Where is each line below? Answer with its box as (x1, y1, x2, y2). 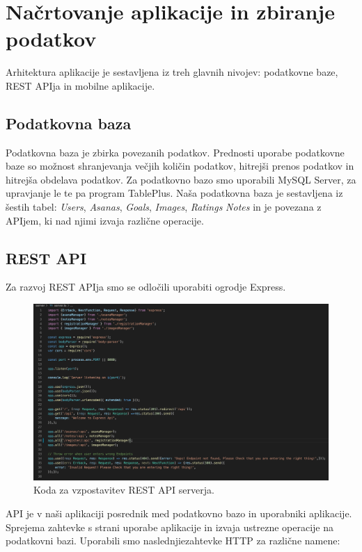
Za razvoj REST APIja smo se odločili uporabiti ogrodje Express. (6, 279, 286, 294)
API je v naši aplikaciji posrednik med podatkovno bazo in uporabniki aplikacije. (6, 506, 352, 521)
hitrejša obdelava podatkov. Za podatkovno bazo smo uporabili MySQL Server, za (6, 172, 356, 186)
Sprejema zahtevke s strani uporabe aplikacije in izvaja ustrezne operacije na (6, 519, 333, 534)
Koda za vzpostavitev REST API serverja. (33, 482, 214, 497)
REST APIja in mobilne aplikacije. (6, 78, 155, 92)
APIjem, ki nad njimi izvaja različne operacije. (6, 213, 204, 227)
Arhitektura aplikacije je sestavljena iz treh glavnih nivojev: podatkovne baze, (6, 65, 338, 79)
